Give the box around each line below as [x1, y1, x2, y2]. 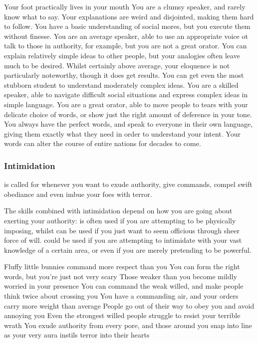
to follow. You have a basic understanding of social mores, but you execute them [4, 21, 251, 31]
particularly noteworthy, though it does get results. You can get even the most [4, 70, 244, 80]
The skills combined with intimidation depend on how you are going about [4, 205, 233, 216]
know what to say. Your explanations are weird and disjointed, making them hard [4, 11, 254, 21]
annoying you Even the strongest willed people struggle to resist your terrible [4, 310, 241, 321]
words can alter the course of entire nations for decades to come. [4, 138, 201, 149]
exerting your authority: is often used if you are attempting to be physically [4, 215, 236, 225]
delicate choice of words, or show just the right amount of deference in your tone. [4, 109, 253, 119]
